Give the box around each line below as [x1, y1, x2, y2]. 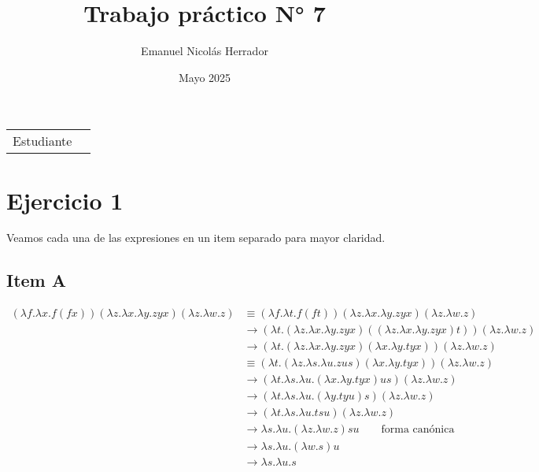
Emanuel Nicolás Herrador [141, 43, 268, 59]
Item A [6, 268, 67, 292]
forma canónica [381, 424, 455, 436]
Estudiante [13, 132, 72, 151]
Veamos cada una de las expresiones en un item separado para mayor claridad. [6, 229, 386, 246]
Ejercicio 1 [6, 184, 124, 216]
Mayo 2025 [178, 69, 231, 85]
